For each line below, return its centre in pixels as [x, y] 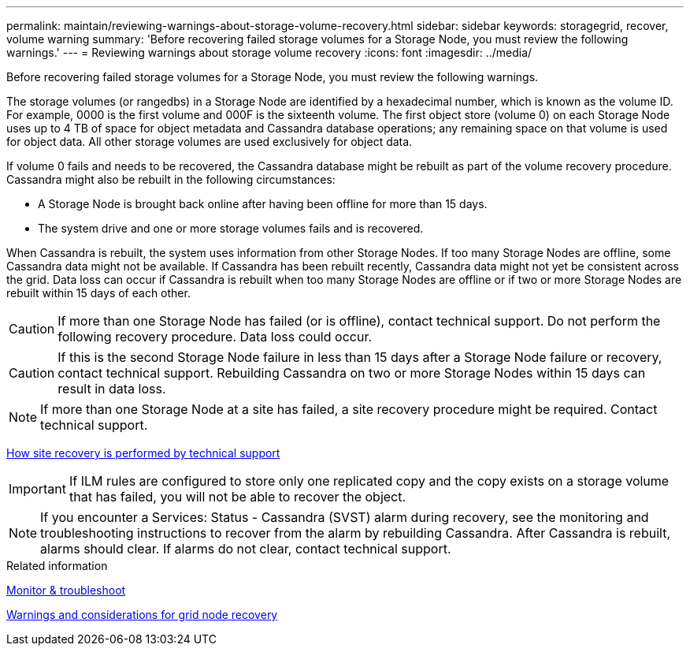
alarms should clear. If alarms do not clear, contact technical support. [246, 549]
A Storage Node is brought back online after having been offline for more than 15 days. [263, 204]
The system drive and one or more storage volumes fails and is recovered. [231, 228]
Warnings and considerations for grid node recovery [142, 615]
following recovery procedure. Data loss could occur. [215, 337]
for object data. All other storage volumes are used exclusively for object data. [210, 142]
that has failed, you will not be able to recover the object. [237, 497]
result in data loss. [112, 389]
